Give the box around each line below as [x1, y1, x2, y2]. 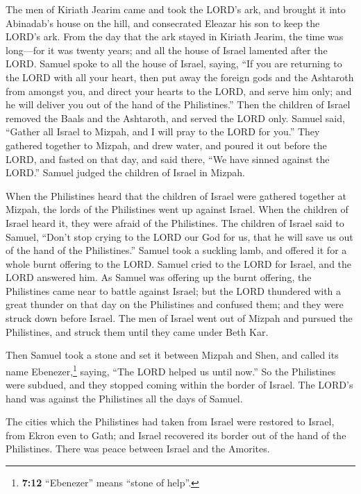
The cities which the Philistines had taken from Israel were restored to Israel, [6, 414, 335, 429]
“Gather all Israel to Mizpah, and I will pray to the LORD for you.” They [6, 124, 320, 139]
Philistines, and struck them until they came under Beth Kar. [6, 324, 269, 339]
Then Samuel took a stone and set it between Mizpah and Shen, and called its [6, 348, 339, 362]
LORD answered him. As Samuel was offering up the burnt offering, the [6, 270, 312, 284]
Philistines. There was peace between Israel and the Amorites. [6, 441, 270, 456]
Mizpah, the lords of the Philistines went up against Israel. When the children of [6, 202, 349, 216]
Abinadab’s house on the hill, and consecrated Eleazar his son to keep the [6, 15, 320, 30]
